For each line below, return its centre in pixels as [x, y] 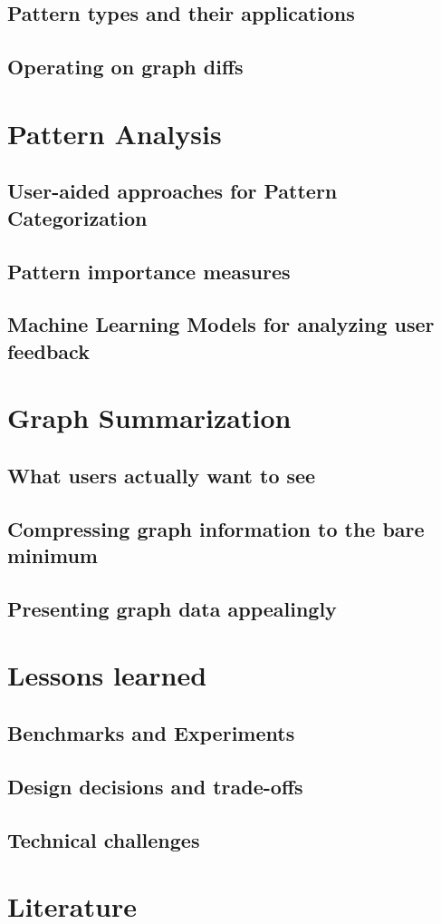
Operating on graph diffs [125, 67]
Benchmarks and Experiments [151, 732]
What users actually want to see [162, 475]
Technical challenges [104, 839]
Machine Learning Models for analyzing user [221, 324]
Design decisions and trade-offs [155, 786]
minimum [53, 555]
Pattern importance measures [149, 271]
